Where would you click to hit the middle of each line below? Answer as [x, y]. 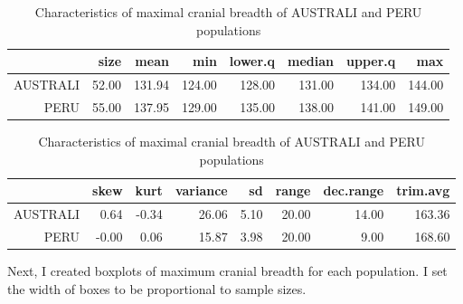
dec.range [354, 190]
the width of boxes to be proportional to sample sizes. [157, 288]
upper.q [371, 61]
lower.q [252, 61]
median [311, 61]
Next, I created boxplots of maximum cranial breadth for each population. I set [227, 270]
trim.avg [423, 190]
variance [201, 190]
